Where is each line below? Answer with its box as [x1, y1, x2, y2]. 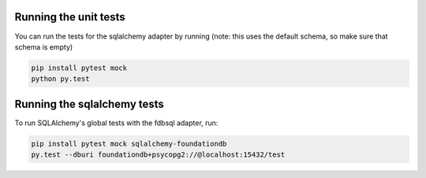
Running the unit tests [14, 10, 125, 24]
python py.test [31, 75, 90, 83]
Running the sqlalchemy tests [14, 97, 165, 110]
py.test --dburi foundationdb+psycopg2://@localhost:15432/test [31, 150, 286, 159]
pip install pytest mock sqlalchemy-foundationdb [31, 139, 227, 148]
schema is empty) [14, 42, 73, 51]
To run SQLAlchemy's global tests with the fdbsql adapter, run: [14, 118, 219, 128]
